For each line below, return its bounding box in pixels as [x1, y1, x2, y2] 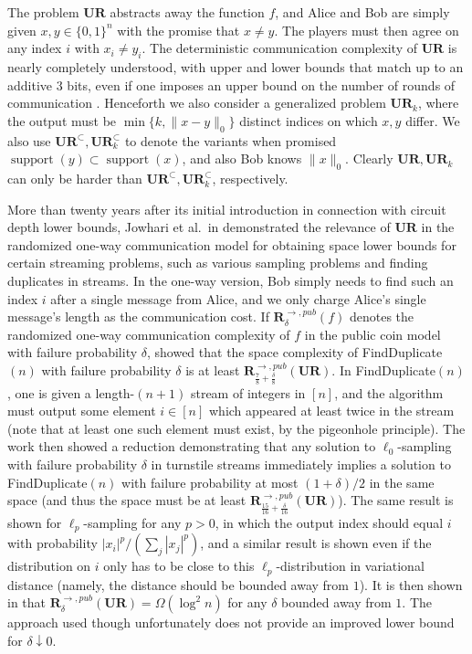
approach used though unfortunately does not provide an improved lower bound [7, 613, 455, 632]
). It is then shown [359, 575, 463, 594]
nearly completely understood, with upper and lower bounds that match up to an [7, 57, 464, 76]
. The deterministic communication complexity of [142, 38, 417, 58]
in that [7, 593, 47, 612]
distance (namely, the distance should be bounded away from [7, 575, 350, 594]
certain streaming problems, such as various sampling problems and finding [7, 253, 428, 272]
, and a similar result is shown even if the [200, 533, 432, 553]
